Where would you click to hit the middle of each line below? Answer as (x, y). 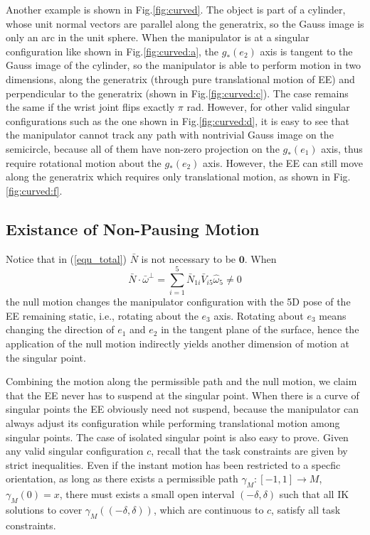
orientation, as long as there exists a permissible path (122, 479)
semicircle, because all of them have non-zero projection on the (143, 148)
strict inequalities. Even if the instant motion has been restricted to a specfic (173, 464)
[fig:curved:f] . (34, 190)
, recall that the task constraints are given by (249, 451)
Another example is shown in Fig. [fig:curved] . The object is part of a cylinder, (176, 9)
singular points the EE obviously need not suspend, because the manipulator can (183, 409)
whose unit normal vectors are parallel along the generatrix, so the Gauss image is (185, 23)
